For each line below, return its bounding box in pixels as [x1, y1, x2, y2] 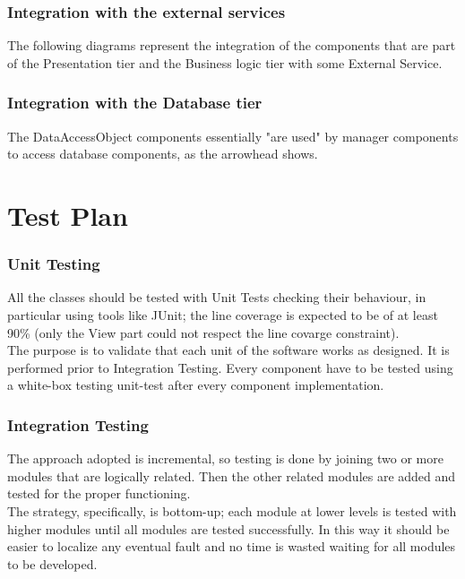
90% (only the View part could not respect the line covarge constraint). [7, 323, 400, 341]
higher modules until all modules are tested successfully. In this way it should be [7, 519, 450, 538]
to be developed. [7, 554, 98, 573]
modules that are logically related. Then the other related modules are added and [7, 466, 456, 485]
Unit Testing [7, 253, 100, 275]
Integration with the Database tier [7, 91, 263, 114]
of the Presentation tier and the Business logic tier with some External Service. [7, 53, 443, 72]
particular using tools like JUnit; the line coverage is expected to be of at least [7, 306, 438, 324]
